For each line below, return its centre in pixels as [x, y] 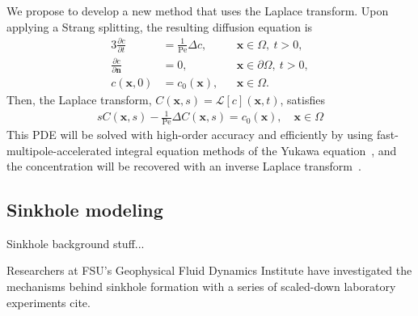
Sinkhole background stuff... [76, 243]
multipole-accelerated [59, 150]
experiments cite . [49, 302]
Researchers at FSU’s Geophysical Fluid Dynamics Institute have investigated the [209, 270]
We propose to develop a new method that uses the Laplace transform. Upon [198, 11]
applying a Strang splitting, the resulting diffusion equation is [160, 26]
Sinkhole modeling [85, 210]
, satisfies [302, 99]
